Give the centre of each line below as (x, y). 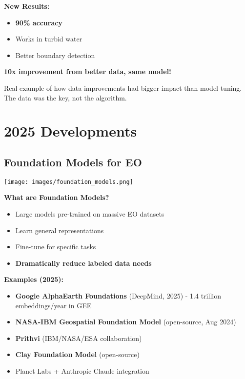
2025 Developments (71, 131)
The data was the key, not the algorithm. (65, 97)
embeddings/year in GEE (53, 305)
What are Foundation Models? (57, 197)
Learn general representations (60, 230)
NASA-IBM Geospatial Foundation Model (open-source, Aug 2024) (126, 322)
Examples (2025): (34, 279)
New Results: (27, 6)
